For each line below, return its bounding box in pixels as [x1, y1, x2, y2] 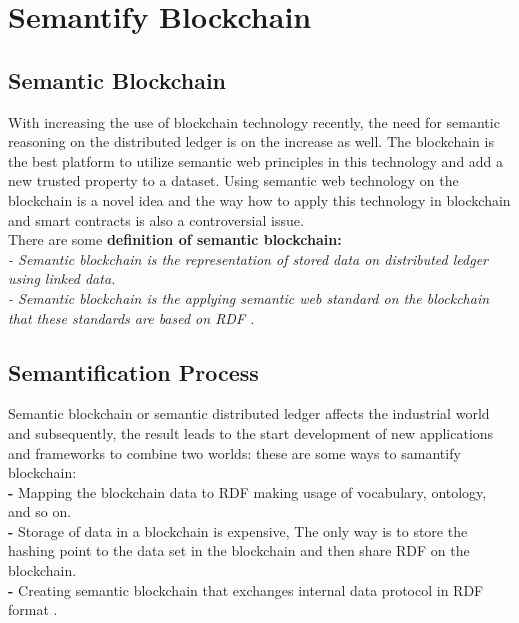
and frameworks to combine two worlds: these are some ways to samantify [8, 442, 461, 463]
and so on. [8, 501, 72, 522]
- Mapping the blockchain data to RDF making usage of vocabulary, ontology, [8, 481, 487, 502]
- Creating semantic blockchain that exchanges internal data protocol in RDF [8, 579, 484, 600]
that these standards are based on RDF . [8, 307, 255, 328]
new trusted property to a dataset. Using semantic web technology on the [8, 170, 459, 191]
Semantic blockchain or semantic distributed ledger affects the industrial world [8, 403, 490, 424]
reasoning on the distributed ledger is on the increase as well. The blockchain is [8, 131, 494, 152]
